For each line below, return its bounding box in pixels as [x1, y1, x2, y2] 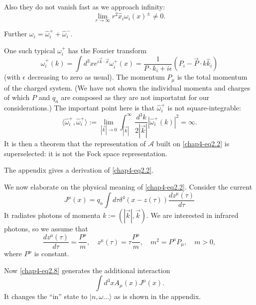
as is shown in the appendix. [114, 291, 201, 302]
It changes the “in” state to [4, 291, 88, 302]
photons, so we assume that [4, 223, 88, 234]
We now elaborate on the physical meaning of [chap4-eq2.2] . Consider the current [4, 182, 253, 192]
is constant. [34, 248, 69, 259]
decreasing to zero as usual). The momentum [27, 72, 165, 82]
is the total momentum [177, 72, 248, 82]
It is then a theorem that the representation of [4, 138, 146, 149]
